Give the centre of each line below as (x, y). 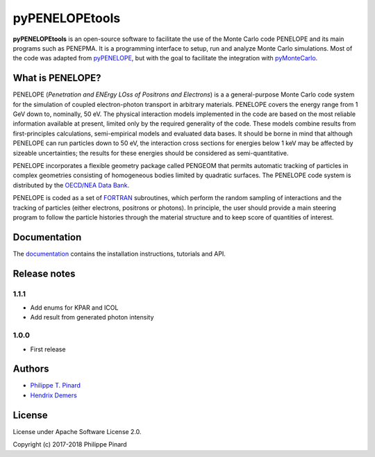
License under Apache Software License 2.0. (77, 431)
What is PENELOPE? (57, 78)
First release (48, 349)
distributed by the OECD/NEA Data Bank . (71, 185)
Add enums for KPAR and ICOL (74, 307)
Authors (31, 369)
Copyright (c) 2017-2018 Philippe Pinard (70, 444)
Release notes (44, 273)
